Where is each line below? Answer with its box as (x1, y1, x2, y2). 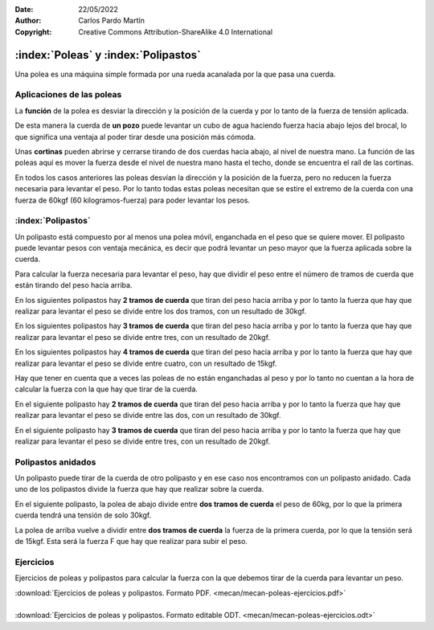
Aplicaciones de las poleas (14, 89, 122, 100)
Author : (14, 16, 42, 26)
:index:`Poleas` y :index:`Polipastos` (14, 48, 201, 62)
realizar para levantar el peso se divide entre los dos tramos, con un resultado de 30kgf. (14, 306, 307, 317)
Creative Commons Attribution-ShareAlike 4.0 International (78, 27, 273, 36)
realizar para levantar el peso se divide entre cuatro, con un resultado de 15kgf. (14, 358, 277, 368)
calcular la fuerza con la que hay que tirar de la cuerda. (14, 384, 199, 394)
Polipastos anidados (14, 456, 96, 468)
